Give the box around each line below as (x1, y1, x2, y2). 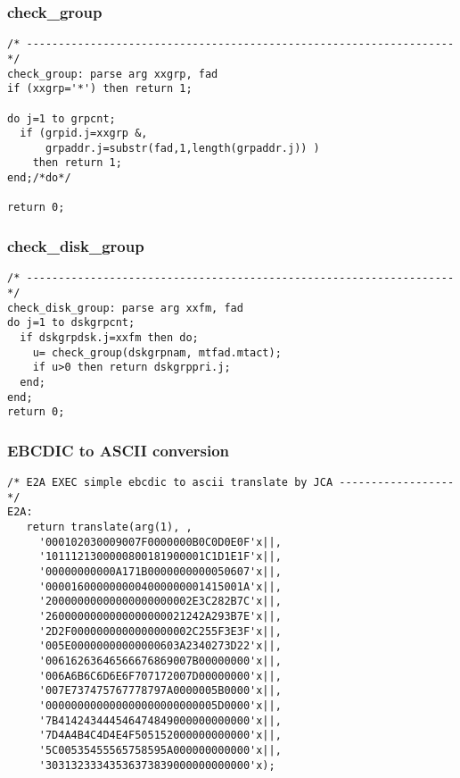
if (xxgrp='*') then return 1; (7, 82, 193, 96)
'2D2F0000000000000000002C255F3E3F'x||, (38, 624, 282, 638)
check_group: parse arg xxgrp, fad (7, 67, 218, 80)
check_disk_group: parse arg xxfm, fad (7, 301, 243, 314)
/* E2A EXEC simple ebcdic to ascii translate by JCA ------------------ (7, 476, 455, 489)
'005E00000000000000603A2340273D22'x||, (38, 640, 282, 653)
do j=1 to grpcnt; (7, 112, 116, 125)
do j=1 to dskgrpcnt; (7, 316, 136, 330)
